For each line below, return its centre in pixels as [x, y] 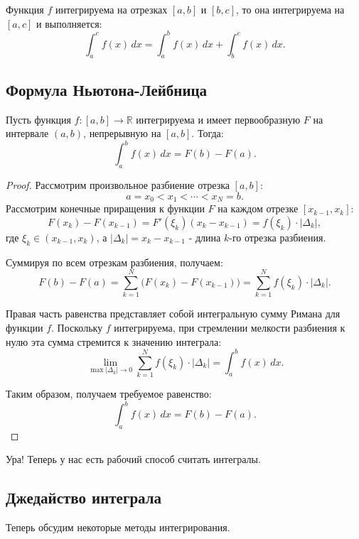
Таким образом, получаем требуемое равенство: [109, 393]
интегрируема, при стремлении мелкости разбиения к [230, 327]
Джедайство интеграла [84, 497]
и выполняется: [69, 23]
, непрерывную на [122, 133]
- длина [205, 237]
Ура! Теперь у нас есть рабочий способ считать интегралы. [133, 459]
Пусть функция [38, 119]
